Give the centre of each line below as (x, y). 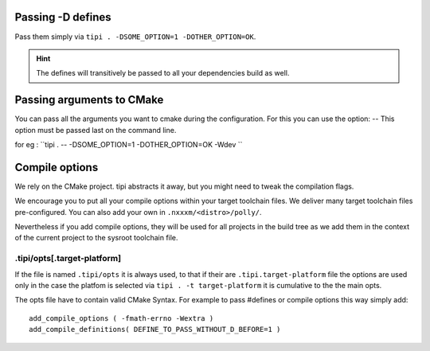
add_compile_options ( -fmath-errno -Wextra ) (121, 318)
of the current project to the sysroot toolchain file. (96, 238)
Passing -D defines (63, 17)
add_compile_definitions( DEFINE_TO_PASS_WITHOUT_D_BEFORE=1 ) (155, 330)
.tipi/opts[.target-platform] (68, 259)
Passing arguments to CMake (89, 100)
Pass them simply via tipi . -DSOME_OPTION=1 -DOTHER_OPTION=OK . (135, 37)
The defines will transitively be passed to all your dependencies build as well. (163, 73)
